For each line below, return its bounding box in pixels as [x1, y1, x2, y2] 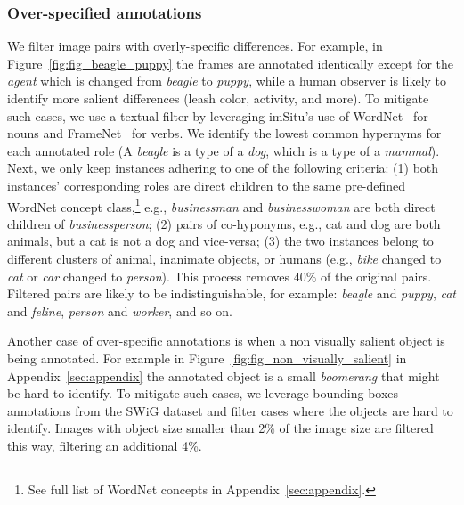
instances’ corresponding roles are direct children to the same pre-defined [7, 175, 406, 194]
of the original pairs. [320, 266, 432, 285]
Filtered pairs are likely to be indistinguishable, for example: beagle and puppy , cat [7, 284, 456, 303]
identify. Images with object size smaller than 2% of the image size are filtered [7, 419, 434, 437]
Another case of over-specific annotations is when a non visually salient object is [7, 331, 445, 350]
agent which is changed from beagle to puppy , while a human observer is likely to [7, 71, 447, 90]
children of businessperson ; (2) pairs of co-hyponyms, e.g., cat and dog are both [7, 214, 441, 232]
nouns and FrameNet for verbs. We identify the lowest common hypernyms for [7, 124, 442, 143]
